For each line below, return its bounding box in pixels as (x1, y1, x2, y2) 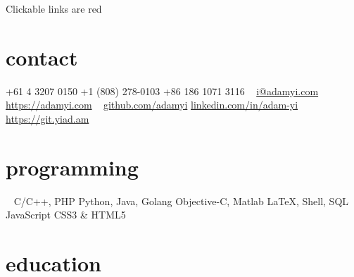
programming (6, 152, 139, 181)
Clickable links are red (6, 1, 102, 16)
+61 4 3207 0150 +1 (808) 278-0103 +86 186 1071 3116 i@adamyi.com (6, 83, 319, 98)
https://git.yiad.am (6, 111, 89, 125)
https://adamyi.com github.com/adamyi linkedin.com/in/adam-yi (6, 97, 298, 112)
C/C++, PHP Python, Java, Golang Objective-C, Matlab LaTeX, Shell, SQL (13, 193, 349, 208)
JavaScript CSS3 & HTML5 (6, 207, 126, 222)
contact (6, 42, 78, 71)
